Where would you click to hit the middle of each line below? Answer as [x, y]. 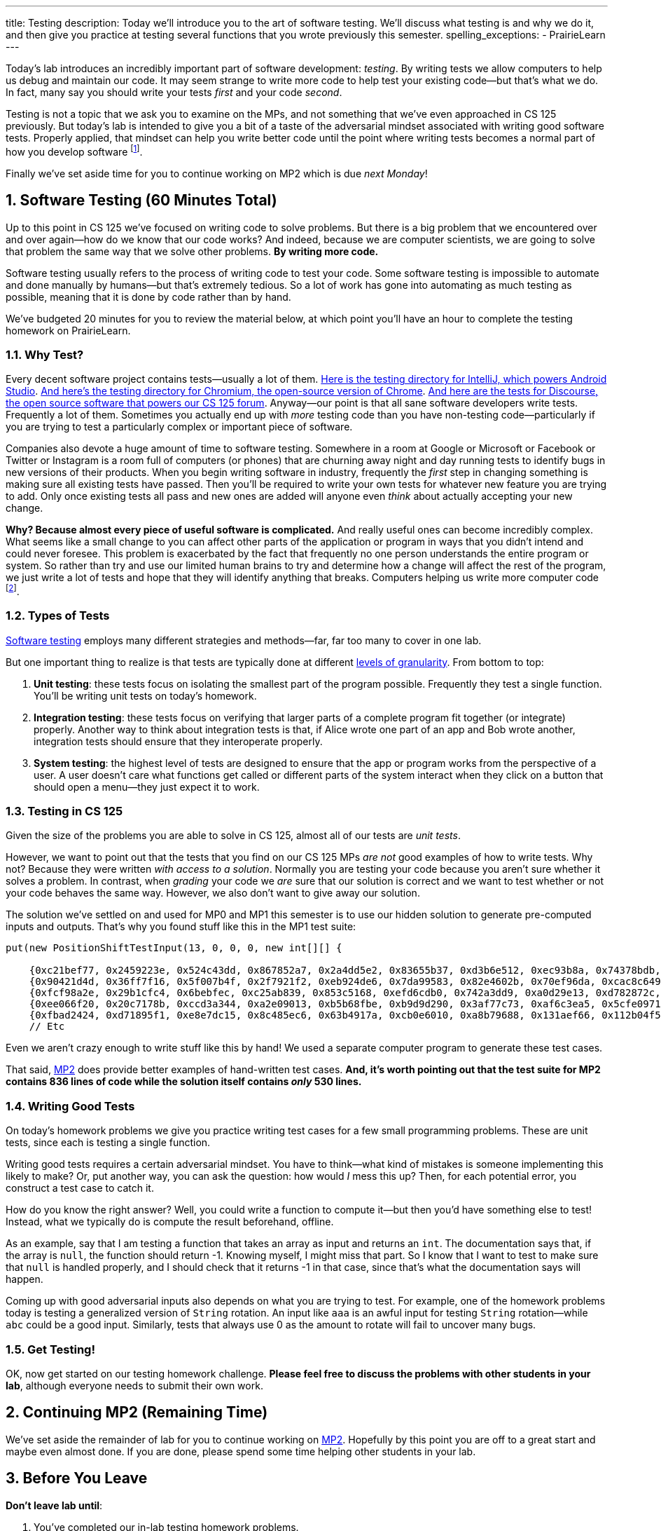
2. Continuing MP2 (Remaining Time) [137, 1413]
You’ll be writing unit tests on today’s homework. [145, 695]
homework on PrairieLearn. [68, 330]
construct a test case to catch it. [80, 1188]
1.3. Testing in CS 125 [64, 811]
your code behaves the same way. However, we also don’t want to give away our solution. [213, 893]
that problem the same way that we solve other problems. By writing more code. [192, 251]
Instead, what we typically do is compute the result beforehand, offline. [170, 1222]
